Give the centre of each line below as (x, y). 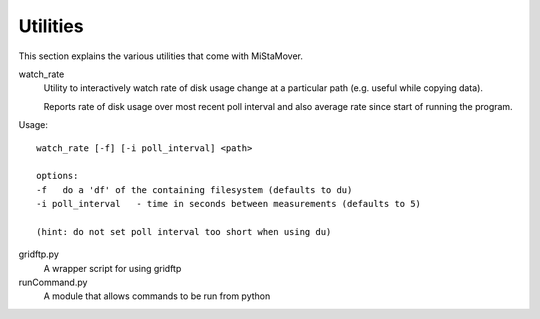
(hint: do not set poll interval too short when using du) (184, 231)
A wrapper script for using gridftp (112, 268)
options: (57, 176)
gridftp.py (39, 254)
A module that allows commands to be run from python (157, 296)
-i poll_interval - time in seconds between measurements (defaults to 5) (229, 204)
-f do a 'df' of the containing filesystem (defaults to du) (194, 189)
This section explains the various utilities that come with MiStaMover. (161, 56)
